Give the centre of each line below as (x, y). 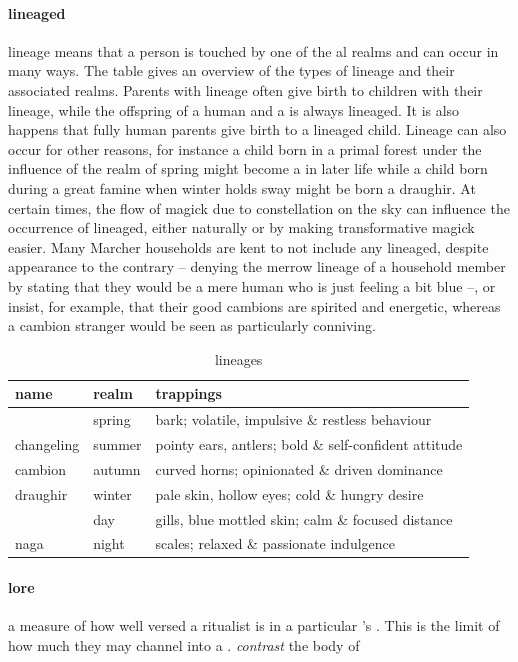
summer (117, 443)
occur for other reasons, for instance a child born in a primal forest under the (245, 148)
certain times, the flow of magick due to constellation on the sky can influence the (259, 207)
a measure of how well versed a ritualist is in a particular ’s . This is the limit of (254, 625)
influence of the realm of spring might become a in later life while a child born (248, 168)
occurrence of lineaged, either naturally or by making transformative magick (241, 227)
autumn (117, 468)
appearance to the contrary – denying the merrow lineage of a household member (257, 266)
